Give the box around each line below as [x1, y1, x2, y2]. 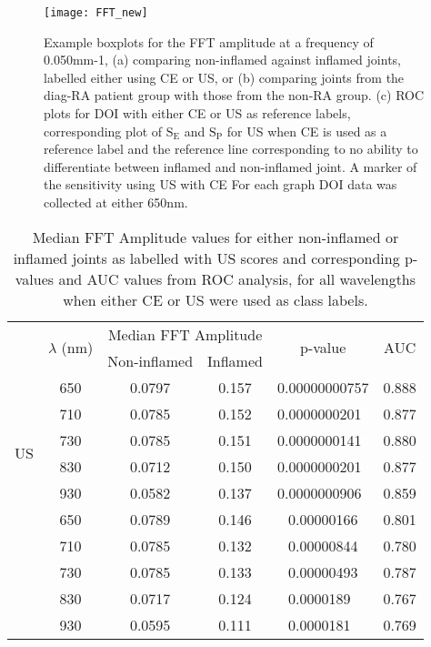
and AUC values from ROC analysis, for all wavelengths [58, 268, 416, 289]
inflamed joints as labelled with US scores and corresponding [13, 247, 400, 268]
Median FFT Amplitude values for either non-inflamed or [32, 226, 399, 248]
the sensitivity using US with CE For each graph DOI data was [44, 175, 397, 194]
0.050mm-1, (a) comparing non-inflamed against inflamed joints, [44, 50, 401, 69]
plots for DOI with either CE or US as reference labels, [44, 104, 351, 123]
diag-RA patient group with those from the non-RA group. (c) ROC [44, 86, 425, 105]
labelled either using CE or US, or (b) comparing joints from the [44, 67, 405, 86]
